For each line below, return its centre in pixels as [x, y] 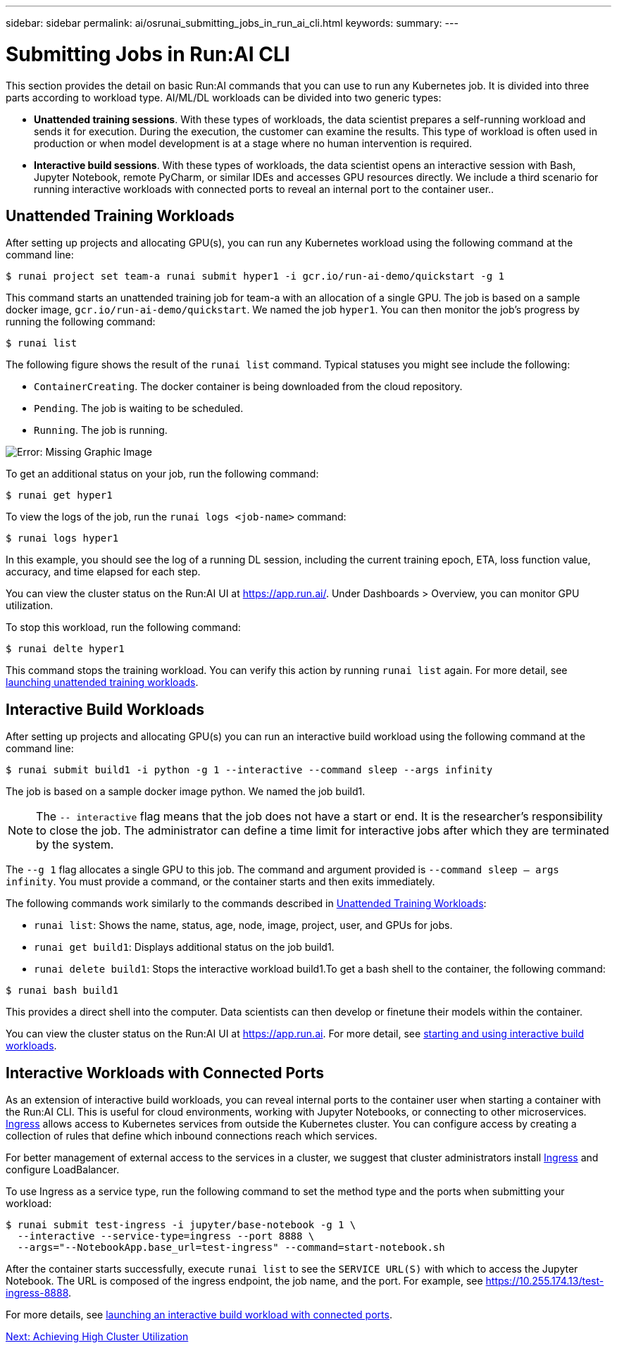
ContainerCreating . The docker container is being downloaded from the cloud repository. [248, 387]
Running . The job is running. [101, 430]
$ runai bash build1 [62, 991]
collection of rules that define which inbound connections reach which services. [192, 1136]
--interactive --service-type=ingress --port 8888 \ [166, 1236]
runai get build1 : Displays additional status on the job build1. [184, 947]
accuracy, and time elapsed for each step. [103, 572]
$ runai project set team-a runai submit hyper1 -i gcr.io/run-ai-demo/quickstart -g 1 [255, 276]
